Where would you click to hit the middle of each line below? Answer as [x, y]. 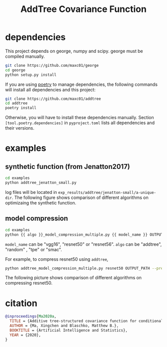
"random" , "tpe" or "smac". [34, 249]
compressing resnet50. [29, 283]
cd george [15, 70]
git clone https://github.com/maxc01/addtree [53, 99]
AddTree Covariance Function [83, 9]
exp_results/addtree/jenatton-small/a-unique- [107, 192]
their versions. [20, 128]
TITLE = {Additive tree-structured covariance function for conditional [86, 321]
